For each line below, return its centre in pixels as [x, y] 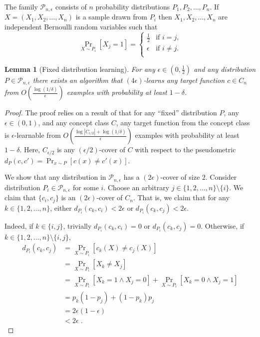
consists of [71, 6]
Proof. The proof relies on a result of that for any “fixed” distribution [111, 113]
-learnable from [37, 135]
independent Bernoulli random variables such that [81, 27]
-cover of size [180, 177]
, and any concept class [74, 122]
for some [86, 187]
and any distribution [225, 69]
